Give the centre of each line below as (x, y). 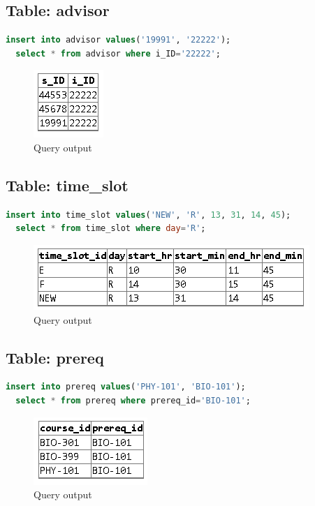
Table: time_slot (67, 185)
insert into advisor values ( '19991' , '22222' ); (118, 40)
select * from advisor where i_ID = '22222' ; (118, 53)
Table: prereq (55, 357)
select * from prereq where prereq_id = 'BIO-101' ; (133, 400)
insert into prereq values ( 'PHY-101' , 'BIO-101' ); (126, 387)
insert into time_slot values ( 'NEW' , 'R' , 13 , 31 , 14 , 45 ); (148, 215)
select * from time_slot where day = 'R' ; (111, 229)
